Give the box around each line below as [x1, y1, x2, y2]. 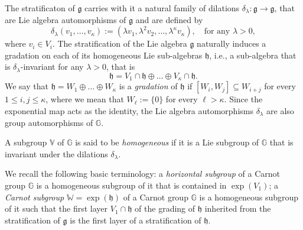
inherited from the [204, 202, 271, 215]
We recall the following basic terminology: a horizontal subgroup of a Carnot [5, 167, 280, 180]
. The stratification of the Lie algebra [52, 37, 187, 50]
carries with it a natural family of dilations [84, 2, 240, 14]
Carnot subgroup [5, 190, 64, 203]
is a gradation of [119, 80, 178, 92]
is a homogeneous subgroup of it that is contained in [36, 179, 227, 191]
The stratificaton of [5, 2, 75, 14]
